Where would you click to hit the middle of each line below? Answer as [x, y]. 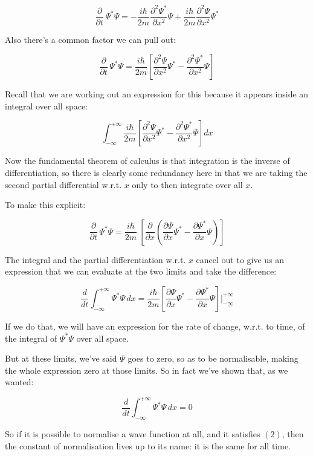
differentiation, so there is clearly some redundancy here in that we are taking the [156, 172]
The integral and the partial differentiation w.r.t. [95, 259]
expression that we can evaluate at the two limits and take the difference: [141, 271]
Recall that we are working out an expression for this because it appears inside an [157, 94]
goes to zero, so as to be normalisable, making [213, 358]
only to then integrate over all [187, 184]
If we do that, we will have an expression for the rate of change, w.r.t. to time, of [155, 326]
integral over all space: [47, 106]
